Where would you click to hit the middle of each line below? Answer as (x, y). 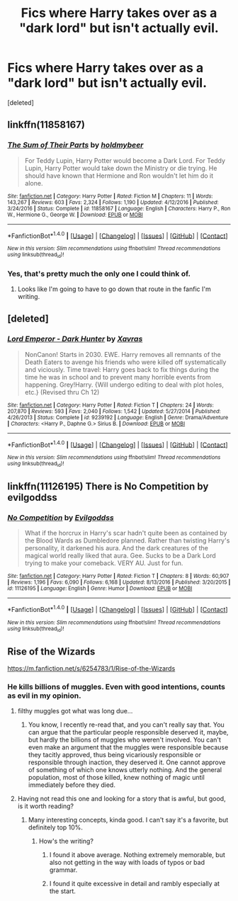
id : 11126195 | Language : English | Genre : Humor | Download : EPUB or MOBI (100, 589)
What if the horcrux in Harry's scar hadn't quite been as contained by (126, 533)
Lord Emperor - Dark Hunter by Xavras (75, 339)
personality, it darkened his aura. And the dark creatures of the (117, 548)
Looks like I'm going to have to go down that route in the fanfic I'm (114, 289)
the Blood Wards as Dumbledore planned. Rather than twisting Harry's (127, 540)
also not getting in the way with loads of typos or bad (127, 863)
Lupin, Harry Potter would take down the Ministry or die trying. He (121, 168)
